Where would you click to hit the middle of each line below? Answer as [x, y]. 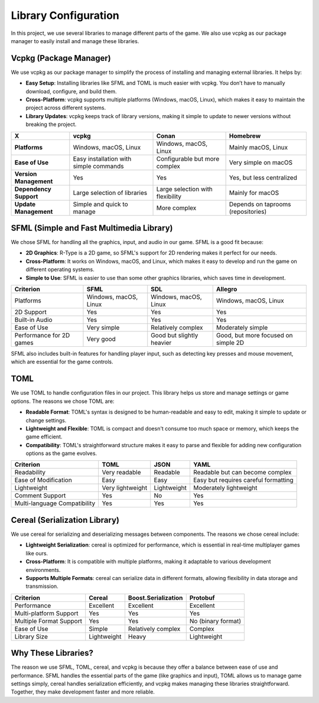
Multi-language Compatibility [55, 503]
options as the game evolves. [61, 453]
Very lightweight [125, 488]
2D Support [30, 312]
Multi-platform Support [46, 613]
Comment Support [40, 496]
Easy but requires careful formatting [243, 480]
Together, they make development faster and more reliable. [83, 692]
